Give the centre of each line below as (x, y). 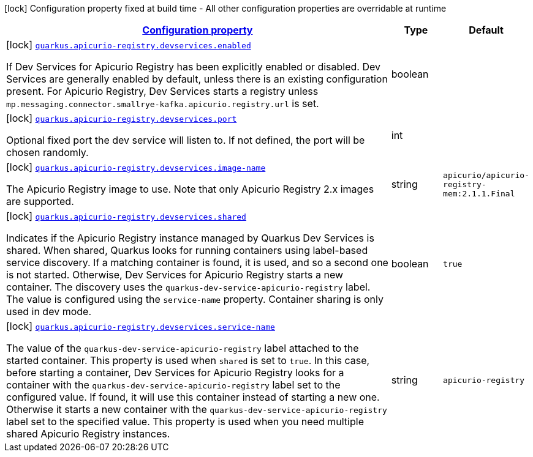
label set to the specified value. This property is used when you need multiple (185, 422)
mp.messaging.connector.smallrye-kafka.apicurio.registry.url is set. (163, 103)
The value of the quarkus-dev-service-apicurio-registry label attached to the (183, 348)
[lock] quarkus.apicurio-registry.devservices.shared (126, 216)
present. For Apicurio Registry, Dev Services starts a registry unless (162, 91)
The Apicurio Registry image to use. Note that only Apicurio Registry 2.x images (190, 189)
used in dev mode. (49, 311)
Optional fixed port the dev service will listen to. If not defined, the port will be (186, 140)
